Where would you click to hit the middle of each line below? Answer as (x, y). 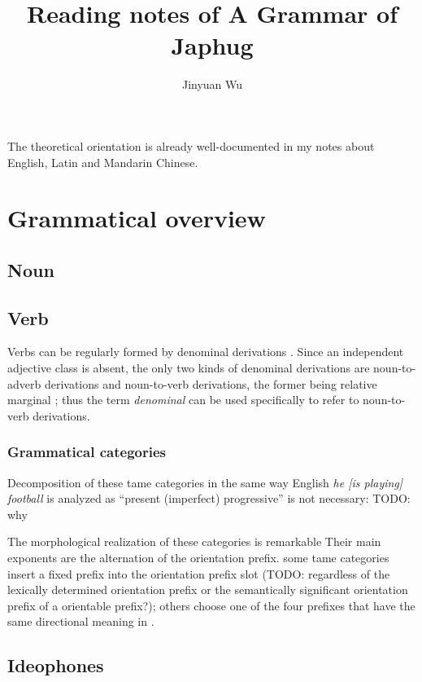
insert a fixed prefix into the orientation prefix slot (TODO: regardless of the (199, 573)
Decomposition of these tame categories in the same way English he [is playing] (205, 482)
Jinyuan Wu (212, 84)
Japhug (212, 45)
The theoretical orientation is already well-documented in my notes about (191, 145)
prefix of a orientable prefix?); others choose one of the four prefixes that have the (211, 605)
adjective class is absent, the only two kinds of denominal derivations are (189, 368)
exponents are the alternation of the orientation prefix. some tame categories (198, 558)
